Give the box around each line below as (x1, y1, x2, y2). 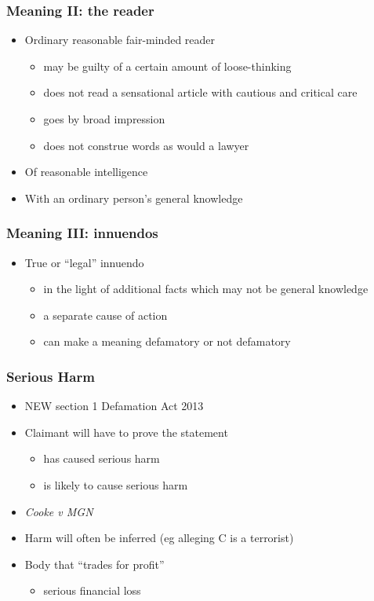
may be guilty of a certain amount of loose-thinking (43, 57, 292, 74)
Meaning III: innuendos (6, 223, 158, 243)
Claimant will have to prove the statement (24, 423, 228, 440)
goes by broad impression (43, 111, 165, 126)
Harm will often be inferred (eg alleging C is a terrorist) (24, 530, 294, 546)
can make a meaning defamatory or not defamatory (43, 333, 291, 350)
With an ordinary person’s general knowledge (24, 189, 243, 206)
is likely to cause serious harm (43, 476, 188, 493)
